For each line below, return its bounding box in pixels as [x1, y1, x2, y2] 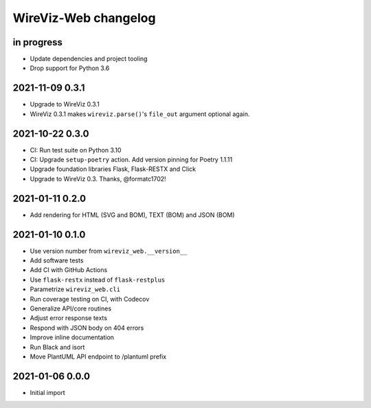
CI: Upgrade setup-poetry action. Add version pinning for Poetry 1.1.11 [30, 155, 233, 164]
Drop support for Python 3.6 [30, 64, 110, 72]
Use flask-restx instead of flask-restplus [30, 275, 166, 284]
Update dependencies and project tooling [30, 55, 148, 63]
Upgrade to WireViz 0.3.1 [30, 100, 100, 109]
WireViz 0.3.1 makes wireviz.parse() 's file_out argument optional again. [30, 110, 250, 118]
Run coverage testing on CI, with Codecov [30, 295, 150, 303]
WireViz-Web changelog [12, 10, 156, 25]
